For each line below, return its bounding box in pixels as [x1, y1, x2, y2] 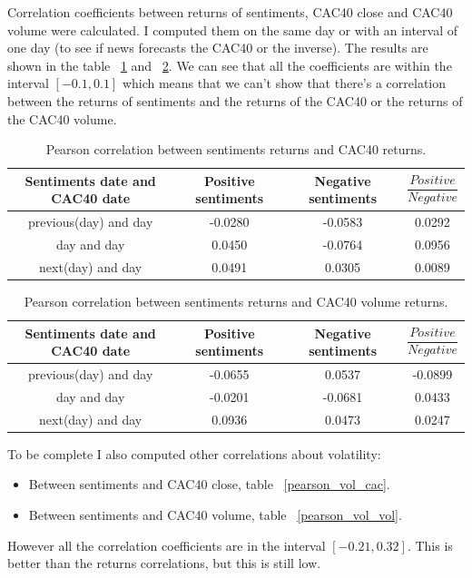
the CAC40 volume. [7, 109, 117, 128]
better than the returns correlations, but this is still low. [7, 554, 321, 573]
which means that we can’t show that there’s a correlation [122, 73, 447, 93]
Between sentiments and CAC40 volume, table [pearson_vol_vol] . [28, 505, 402, 524]
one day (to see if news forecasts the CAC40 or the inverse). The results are [7, 38, 428, 57]
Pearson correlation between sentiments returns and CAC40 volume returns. [24, 291, 448, 310]
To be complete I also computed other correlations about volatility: [7, 444, 381, 463]
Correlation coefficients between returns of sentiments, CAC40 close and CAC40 [7, 3, 453, 21]
